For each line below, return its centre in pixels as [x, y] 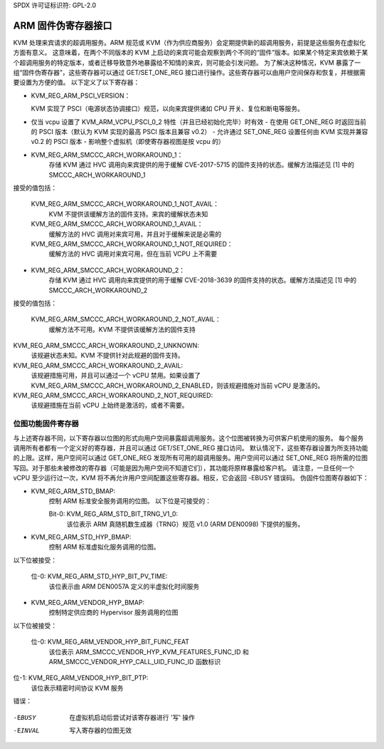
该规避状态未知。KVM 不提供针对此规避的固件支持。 [107, 356]
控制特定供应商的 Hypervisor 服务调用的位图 [113, 612]
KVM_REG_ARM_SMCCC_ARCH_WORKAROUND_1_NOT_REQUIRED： [132, 244]
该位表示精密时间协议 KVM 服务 [77, 688]
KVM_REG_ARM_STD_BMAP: [73, 491]
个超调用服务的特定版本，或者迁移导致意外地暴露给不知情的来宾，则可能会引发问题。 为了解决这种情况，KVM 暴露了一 [187, 62]
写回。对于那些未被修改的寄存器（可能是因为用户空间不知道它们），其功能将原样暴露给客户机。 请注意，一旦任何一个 [184, 468]
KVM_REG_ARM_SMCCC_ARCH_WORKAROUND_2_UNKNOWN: [106, 346]
